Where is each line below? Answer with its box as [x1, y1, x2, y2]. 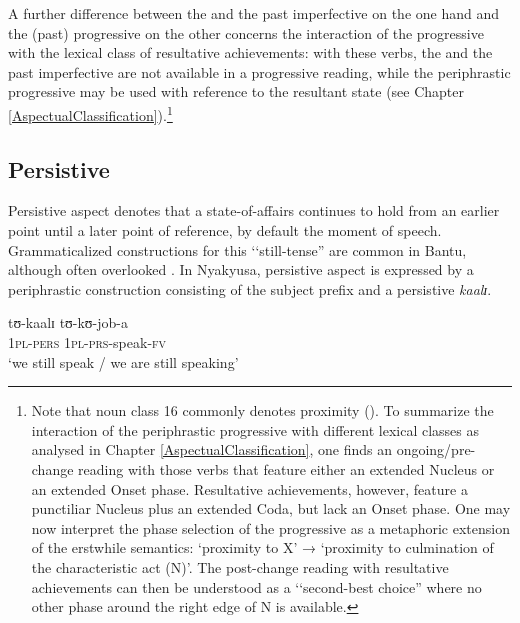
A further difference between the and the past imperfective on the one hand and [8, 3, 500, 23]
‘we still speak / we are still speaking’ [8, 351, 239, 372]
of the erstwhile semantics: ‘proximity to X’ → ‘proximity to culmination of [31, 537, 494, 558]
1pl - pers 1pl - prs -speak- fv [8, 331, 167, 352]
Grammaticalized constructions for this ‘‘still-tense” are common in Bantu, [8, 239, 467, 260]
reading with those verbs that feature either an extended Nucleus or [78, 458, 495, 479]
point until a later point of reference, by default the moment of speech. [8, 220, 442, 241]
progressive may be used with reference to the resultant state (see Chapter [8, 81, 465, 102]
